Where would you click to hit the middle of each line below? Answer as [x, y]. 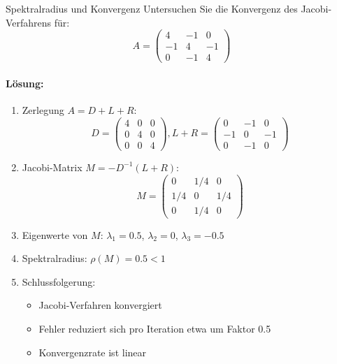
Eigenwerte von [55, 234]
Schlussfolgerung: [59, 281]
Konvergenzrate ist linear [93, 352]
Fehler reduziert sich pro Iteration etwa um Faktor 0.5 [155, 329]
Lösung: [25, 83]
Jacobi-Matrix [52, 167]
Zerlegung [43, 110]
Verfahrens [29, 22]
